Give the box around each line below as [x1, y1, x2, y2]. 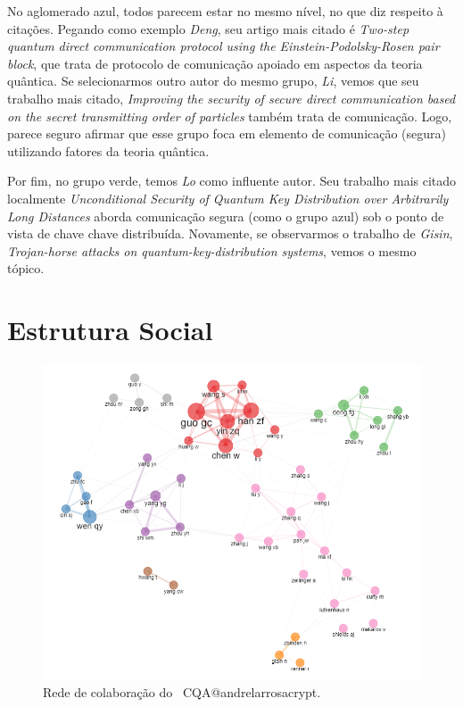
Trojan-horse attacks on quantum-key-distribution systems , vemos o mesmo [7, 241, 417, 260]
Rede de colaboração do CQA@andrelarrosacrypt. [43, 683, 321, 702]
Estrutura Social [7, 312, 213, 348]
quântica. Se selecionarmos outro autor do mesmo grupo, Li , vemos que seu [7, 71, 419, 90]
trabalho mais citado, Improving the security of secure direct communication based [7, 88, 456, 107]
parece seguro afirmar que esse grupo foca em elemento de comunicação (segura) [7, 124, 447, 143]
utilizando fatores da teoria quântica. [7, 141, 210, 160]
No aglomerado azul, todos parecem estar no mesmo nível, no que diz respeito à [7, 2, 443, 20]
